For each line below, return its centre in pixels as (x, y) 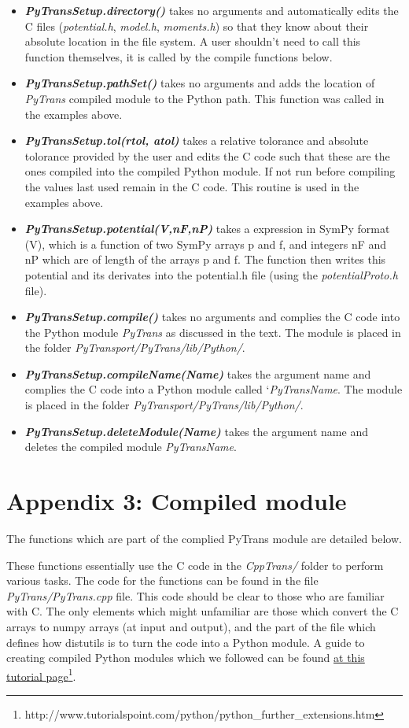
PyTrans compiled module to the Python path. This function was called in (204, 98)
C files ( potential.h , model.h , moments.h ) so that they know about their (197, 26)
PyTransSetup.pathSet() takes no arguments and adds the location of (200, 83)
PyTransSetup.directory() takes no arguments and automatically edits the (212, 10)
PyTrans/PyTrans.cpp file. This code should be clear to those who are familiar (195, 595)
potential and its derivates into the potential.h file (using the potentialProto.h (211, 274)
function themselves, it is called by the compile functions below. (179, 56)
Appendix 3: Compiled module (177, 501)
